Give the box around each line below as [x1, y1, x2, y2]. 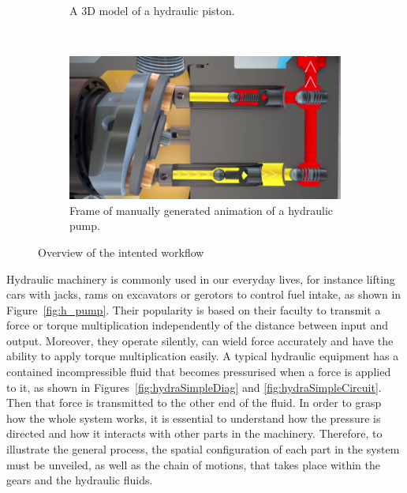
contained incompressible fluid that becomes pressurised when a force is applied [6, 363, 391, 380]
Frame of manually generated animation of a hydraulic [69, 201, 334, 218]
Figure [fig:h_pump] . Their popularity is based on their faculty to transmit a [6, 301, 381, 318]
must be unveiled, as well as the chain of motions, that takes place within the [6, 456, 381, 472]
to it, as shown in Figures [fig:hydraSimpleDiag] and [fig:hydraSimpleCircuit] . [6, 378, 382, 395]
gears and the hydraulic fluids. [6, 472, 153, 488]
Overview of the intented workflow [38, 243, 204, 260]
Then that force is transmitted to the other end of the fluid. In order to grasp [6, 394, 382, 411]
